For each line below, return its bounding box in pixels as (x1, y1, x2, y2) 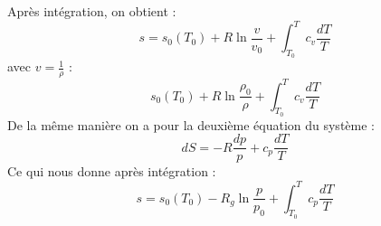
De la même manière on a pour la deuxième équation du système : (7, 115, 375, 134)
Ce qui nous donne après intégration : (7, 162, 216, 181)
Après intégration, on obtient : (7, 2, 176, 20)
